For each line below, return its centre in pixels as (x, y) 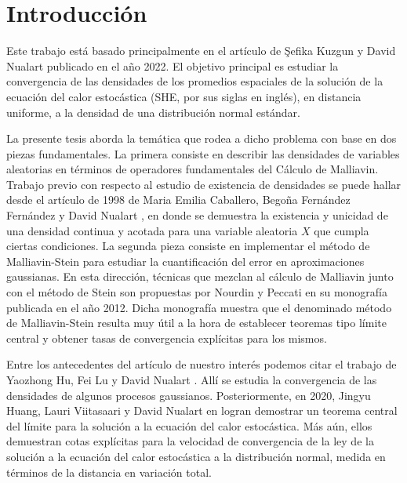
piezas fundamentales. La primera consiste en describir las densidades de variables (203, 153)
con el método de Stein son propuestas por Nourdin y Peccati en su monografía (197, 292)
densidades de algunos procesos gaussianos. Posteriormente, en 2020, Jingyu (189, 395)
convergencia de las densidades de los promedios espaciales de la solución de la (195, 81)
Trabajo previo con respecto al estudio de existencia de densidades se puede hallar (204, 184)
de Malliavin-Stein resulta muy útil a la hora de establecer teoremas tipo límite (196, 323)
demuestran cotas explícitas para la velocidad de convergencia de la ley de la (190, 441)
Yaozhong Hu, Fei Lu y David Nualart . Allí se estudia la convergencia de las (192, 379)
